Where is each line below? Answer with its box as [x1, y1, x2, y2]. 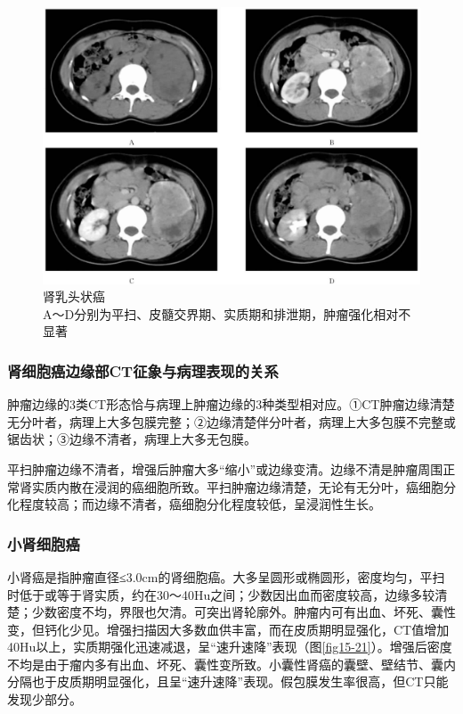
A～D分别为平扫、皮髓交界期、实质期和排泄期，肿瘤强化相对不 [43, 304, 411, 323]
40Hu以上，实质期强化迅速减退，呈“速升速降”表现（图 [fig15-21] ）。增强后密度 [7, 637, 452, 656]
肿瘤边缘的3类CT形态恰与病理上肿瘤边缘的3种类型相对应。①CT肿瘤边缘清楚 [7, 395, 455, 414]
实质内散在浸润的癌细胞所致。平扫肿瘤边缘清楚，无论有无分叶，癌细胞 [31, 477, 443, 496]
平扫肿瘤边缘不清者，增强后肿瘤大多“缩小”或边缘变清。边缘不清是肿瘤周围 [7, 459, 443, 478]
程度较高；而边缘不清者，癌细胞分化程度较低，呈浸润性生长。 [19, 495, 381, 513]
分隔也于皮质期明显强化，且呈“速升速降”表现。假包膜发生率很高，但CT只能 [7, 672, 449, 691]
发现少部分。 [7, 690, 82, 709]
